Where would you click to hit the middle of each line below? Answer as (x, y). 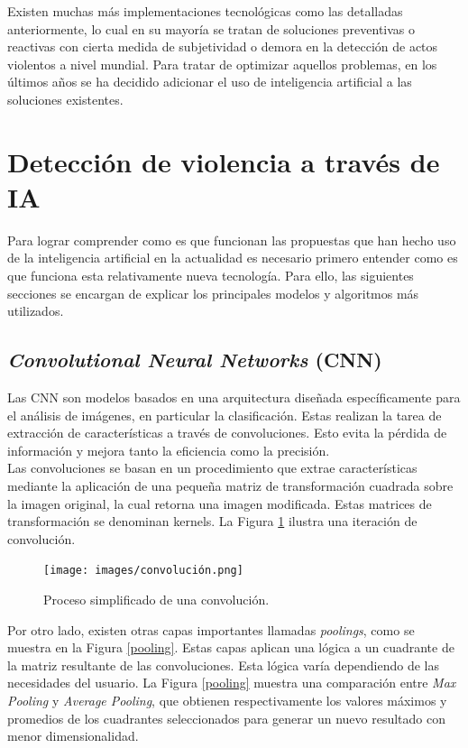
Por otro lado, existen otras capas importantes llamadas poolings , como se (211, 629)
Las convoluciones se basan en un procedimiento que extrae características (212, 468)
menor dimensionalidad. (73, 736)
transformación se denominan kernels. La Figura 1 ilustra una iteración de (212, 521)
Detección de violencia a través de (224, 161)
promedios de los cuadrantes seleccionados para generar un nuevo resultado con (227, 718)
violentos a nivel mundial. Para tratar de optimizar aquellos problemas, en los (222, 64)
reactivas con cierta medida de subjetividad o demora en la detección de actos (223, 46)
